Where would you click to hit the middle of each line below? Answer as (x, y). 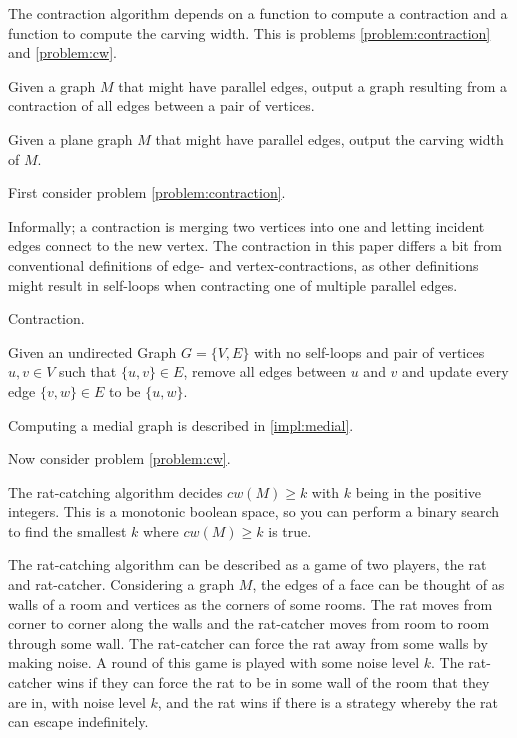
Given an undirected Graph (92, 351)
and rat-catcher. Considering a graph (121, 584)
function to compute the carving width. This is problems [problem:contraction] (249, 32)
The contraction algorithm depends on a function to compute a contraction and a (258, 13)
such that (87, 371)
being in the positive (418, 491)
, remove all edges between (264, 371)
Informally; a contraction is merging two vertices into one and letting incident (246, 225)
